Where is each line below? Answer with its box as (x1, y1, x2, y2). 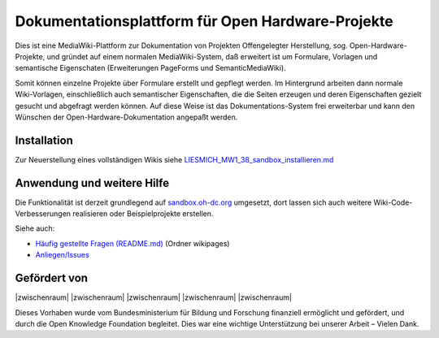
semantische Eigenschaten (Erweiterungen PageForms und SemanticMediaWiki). (15, 63, 286, 73)
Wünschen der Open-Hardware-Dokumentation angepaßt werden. (15, 112, 238, 122)
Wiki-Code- (373, 197, 413, 207)
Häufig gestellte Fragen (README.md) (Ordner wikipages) (35, 238, 230, 248)
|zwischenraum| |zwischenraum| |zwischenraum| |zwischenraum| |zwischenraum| (15, 292, 293, 302)
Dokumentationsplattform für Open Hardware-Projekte (15, 12, 393, 30)
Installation (15, 133, 73, 147)
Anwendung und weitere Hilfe (15, 175, 170, 190)
